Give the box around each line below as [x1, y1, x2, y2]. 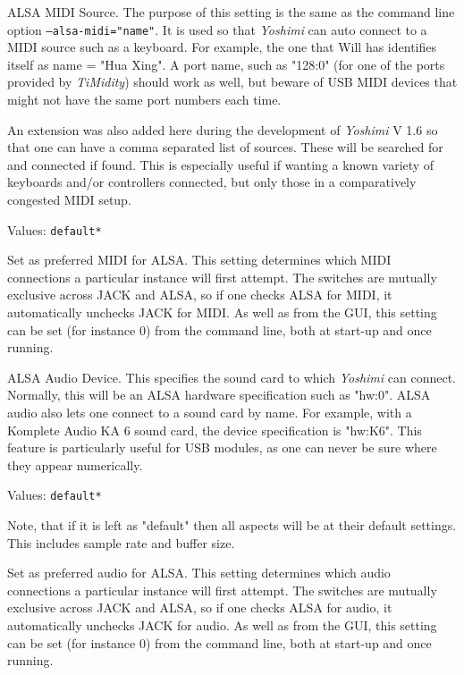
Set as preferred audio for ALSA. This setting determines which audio [7, 563, 391, 582]
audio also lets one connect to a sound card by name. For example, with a [7, 403, 412, 421]
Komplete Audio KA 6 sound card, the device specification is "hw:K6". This [7, 420, 422, 439]
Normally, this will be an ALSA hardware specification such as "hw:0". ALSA [7, 385, 431, 404]
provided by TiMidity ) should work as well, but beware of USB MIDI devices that [7, 72, 458, 91]
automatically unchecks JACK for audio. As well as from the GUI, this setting [7, 616, 437, 634]
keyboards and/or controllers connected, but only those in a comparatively [7, 173, 417, 191]
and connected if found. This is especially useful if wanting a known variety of [7, 155, 434, 173]
